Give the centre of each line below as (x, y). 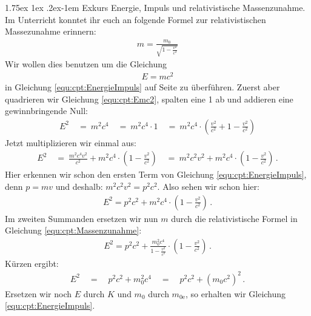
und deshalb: (79, 186)
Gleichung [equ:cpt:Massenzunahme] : (73, 230)
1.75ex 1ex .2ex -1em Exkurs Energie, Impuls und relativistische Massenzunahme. (155, 7)
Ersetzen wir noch (38, 293)
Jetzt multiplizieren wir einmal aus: (71, 142)
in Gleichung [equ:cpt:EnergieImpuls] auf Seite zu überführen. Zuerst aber (142, 86)
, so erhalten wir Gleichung (236, 293)
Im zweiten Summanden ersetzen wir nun (82, 218)
